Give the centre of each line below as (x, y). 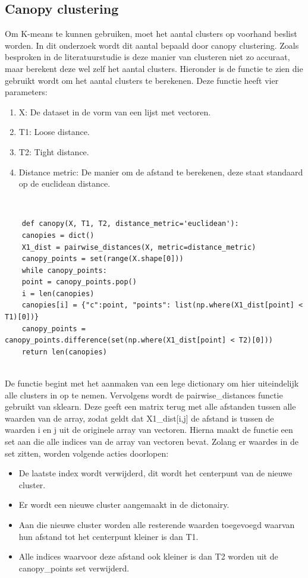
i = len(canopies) (58, 293)
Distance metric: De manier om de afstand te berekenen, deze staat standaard (161, 172)
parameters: (26, 92)
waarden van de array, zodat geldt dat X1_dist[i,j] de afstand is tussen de (139, 418)
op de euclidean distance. (65, 183)
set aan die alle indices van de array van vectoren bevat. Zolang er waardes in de (152, 442)
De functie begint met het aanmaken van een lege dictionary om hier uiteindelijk (152, 383)
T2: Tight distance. (54, 151)
